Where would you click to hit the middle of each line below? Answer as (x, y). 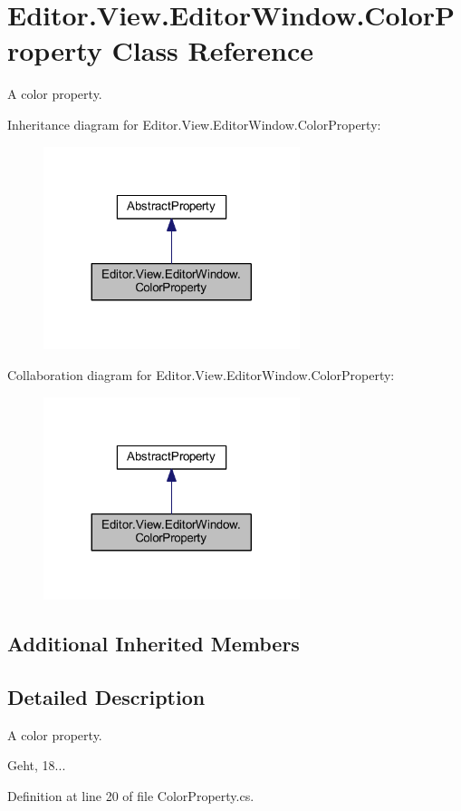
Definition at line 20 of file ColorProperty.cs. (131, 796)
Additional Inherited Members (154, 644)
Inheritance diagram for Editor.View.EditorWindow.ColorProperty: (194, 124)
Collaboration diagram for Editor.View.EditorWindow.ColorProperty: (201, 374)
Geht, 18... (37, 765)
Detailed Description (106, 697)
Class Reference (213, 50)
